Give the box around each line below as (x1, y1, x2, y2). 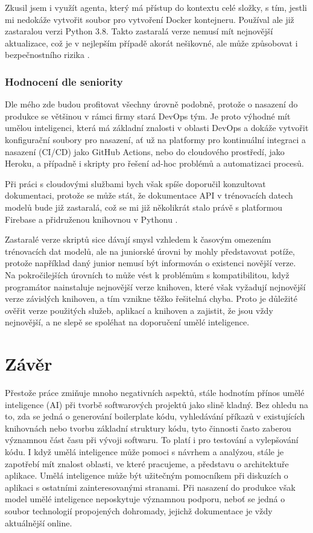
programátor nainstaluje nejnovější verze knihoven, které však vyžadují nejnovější (5, 280, 306, 293)
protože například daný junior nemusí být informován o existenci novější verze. (5, 257, 296, 269)
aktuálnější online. (5, 516, 72, 529)
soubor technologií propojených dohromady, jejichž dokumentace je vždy (5, 504, 273, 517)
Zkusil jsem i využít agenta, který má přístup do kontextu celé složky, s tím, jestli (5, 1, 308, 13)
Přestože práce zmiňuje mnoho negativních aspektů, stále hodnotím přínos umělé (5, 386, 305, 398)
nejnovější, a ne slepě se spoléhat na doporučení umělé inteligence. (5, 316, 250, 328)
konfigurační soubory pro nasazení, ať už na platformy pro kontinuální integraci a (5, 133, 306, 145)
